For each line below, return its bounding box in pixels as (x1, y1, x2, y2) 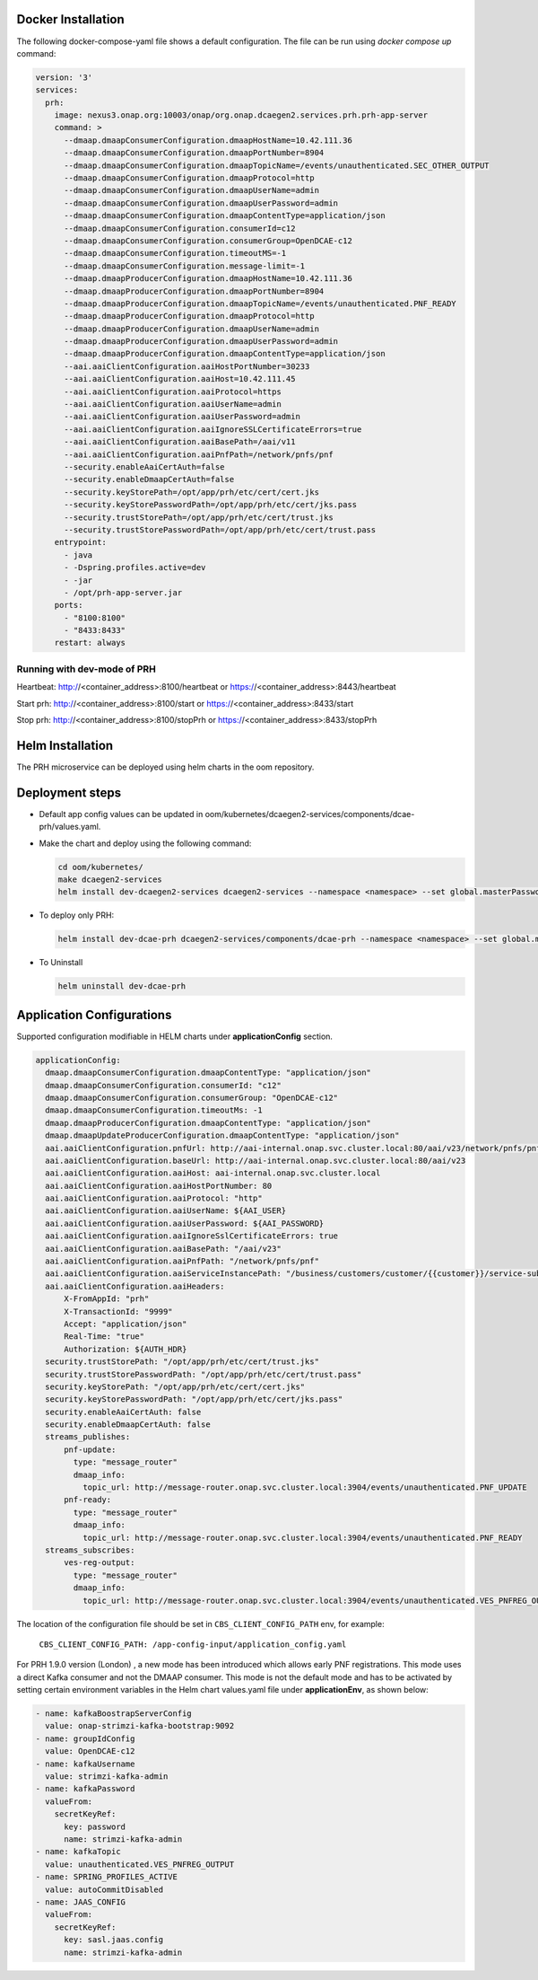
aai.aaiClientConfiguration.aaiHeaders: (45, 1280, 225, 1291)
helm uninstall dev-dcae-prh (57, 981, 187, 991)
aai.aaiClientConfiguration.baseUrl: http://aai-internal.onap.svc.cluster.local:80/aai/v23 (45, 1155, 466, 1166)
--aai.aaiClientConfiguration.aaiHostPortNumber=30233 (64, 361, 310, 372)
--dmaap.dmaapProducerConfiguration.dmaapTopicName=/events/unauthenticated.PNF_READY (64, 298, 456, 309)
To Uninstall (39, 957, 83, 968)
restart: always (54, 638, 126, 648)
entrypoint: (54, 537, 108, 548)
